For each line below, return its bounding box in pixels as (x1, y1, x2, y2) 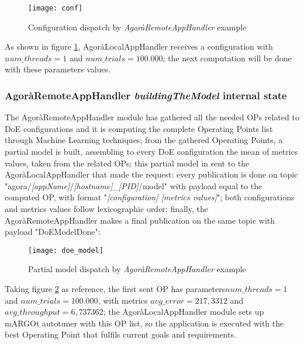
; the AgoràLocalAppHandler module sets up (103, 305, 264, 318)
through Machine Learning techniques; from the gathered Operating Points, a (5, 134, 283, 146)
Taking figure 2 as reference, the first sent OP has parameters (5, 283, 226, 295)
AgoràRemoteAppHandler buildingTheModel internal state (5, 88, 287, 102)
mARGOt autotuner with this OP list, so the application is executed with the (5, 317, 284, 329)
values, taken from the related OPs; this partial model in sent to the (5, 157, 250, 169)
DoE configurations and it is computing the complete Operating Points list (5, 122, 273, 134)
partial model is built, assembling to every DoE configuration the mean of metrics (5, 145, 298, 158)
